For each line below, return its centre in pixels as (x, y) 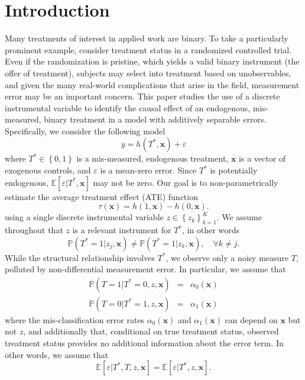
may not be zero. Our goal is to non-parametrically (186, 182)
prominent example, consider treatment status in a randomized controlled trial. (148, 49)
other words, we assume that (57, 354)
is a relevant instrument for (122, 230)
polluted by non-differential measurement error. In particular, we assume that (145, 269)
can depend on (251, 319)
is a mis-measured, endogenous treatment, (152, 158)
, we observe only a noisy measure (227, 257)
